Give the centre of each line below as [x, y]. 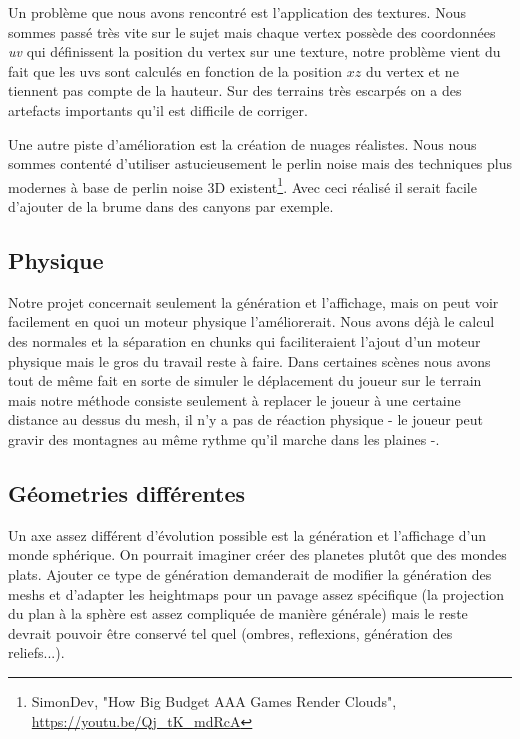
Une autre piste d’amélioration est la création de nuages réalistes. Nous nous [242, 143]
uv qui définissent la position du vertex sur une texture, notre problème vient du [254, 51]
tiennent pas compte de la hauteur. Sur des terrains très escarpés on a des [235, 90]
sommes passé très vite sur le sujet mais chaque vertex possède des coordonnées [252, 31]
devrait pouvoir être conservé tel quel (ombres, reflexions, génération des [230, 632]
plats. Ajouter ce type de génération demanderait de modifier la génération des [250, 573]
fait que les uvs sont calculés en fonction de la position [175, 70]
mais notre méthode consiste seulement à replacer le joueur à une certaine [234, 399]
